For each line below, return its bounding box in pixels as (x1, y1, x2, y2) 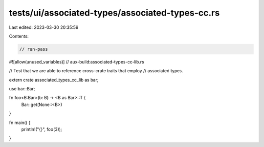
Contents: (9, 33, 29, 39)
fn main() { (9, 120, 31, 126)
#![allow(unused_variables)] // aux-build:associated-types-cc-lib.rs (9, 59, 144, 64)
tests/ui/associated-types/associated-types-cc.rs (9, 7, 220, 18)
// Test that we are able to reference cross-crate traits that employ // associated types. (9, 68, 183, 74)
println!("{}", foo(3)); (21, 126, 62, 132)
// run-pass (19, 46, 48, 52)
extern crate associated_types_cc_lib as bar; (9, 77, 99, 83)
